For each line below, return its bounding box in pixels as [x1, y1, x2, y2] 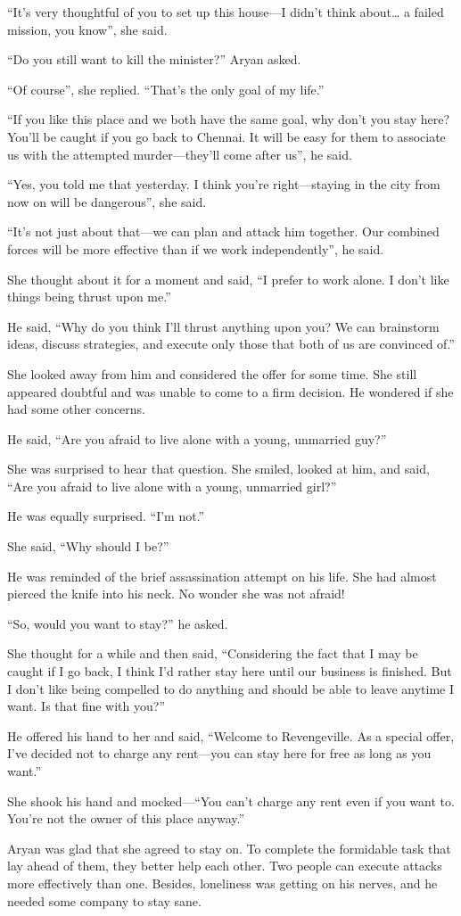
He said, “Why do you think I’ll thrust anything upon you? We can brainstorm [7, 317, 440, 335]
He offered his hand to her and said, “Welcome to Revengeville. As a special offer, [7, 726, 455, 745]
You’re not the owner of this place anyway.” [7, 809, 245, 828]
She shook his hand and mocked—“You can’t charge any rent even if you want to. [7, 791, 455, 810]
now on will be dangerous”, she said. [7, 192, 207, 210]
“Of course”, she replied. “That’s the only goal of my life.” [7, 79, 325, 98]
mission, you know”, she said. [7, 20, 168, 38]
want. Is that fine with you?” [7, 697, 166, 715]
